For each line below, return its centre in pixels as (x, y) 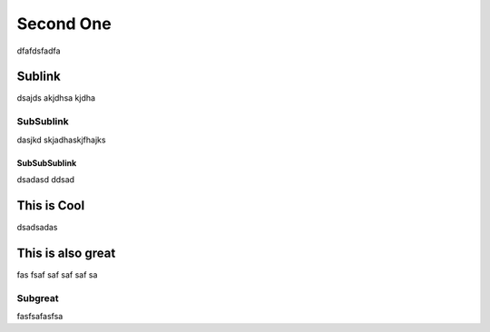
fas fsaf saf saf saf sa (57, 274)
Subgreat (38, 298)
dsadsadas (37, 227)
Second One (64, 24)
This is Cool (51, 205)
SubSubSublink (47, 162)
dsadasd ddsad (46, 179)
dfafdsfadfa (39, 51)
